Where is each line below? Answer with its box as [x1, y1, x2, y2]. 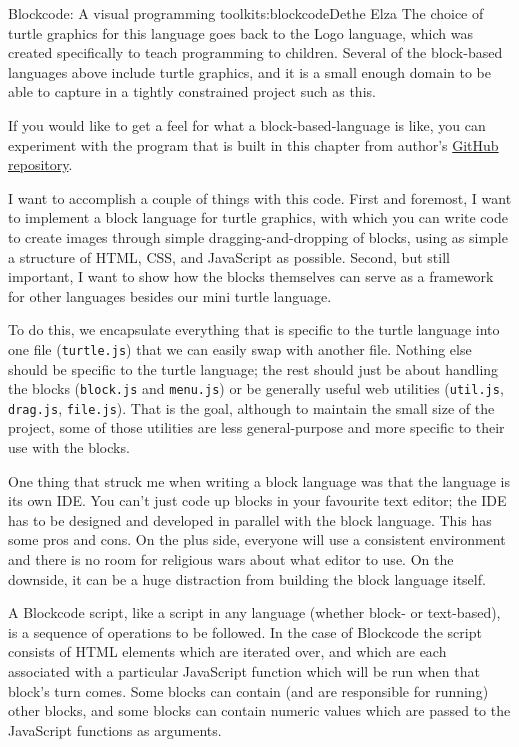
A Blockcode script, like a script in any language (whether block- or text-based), [8, 602, 501, 623]
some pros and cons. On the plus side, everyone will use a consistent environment [8, 529, 506, 550]
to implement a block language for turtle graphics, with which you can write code [8, 207, 508, 228]
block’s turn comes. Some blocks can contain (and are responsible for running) [8, 680, 489, 701]
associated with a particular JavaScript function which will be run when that [8, 661, 480, 681]
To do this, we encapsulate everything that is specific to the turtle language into [8, 319, 500, 340]
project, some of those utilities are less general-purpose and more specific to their [8, 417, 505, 438]
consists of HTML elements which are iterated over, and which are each [8, 641, 447, 662]
